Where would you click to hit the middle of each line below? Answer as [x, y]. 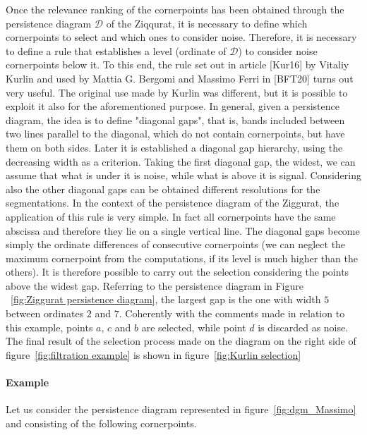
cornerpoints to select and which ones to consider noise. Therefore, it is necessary [181, 37]
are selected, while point [194, 327]
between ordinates [45, 313]
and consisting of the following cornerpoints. [101, 423]
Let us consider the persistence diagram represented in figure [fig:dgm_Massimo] [181, 409]
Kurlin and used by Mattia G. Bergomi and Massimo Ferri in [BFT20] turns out [180, 78]
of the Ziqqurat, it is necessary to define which [207, 23]
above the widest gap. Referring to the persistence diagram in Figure [155, 285]
